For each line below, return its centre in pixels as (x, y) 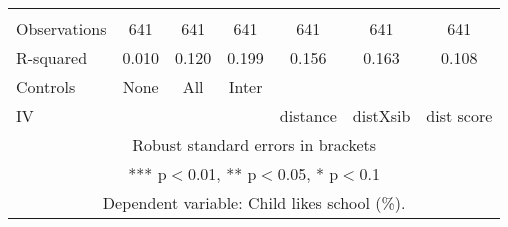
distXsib (381, 115)
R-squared (52, 57)
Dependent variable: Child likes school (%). (254, 202)
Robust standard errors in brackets (254, 144)
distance (308, 115)
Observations (61, 28)
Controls (46, 86)
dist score (459, 115)
